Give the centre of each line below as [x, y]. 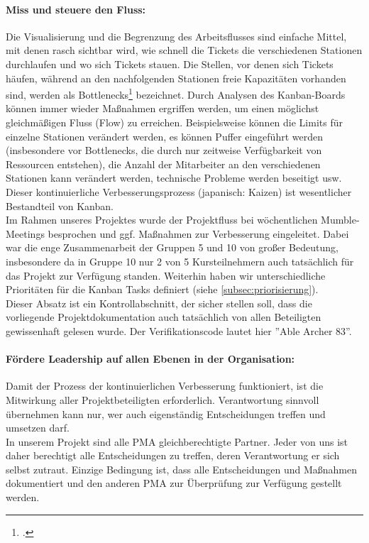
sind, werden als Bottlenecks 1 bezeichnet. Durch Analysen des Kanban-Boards [176, 93]
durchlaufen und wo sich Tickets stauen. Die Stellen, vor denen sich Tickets [170, 64]
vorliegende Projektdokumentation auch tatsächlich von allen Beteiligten [164, 317]
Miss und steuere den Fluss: [76, 9]
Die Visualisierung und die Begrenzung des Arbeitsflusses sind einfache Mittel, [176, 36]
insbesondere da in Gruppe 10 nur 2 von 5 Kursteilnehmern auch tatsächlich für [180, 261]
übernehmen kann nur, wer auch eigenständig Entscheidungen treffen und [166, 413]
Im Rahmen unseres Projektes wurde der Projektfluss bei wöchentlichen [162, 220]
